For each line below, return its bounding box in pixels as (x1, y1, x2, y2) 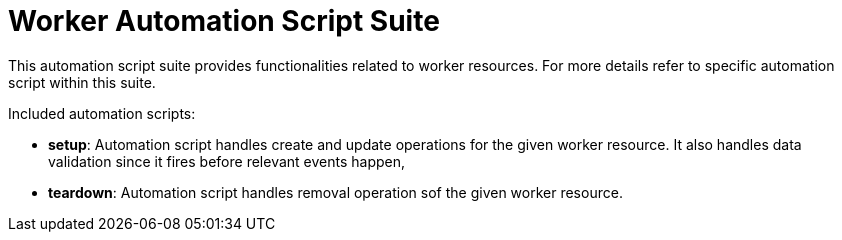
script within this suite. (8, 73, 156, 91)
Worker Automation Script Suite (8, 4, 440, 38)
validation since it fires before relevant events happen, (48, 152, 406, 170)
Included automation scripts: (8, 104, 196, 122)
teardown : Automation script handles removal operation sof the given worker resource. (48, 183, 623, 201)
